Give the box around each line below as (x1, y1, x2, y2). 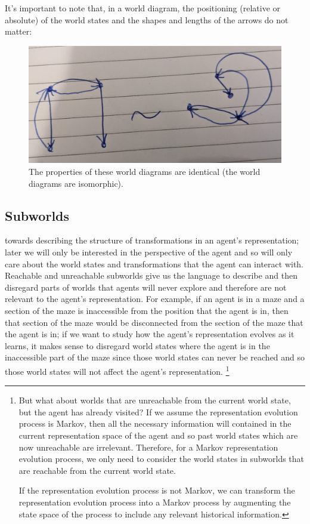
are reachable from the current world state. (18, 464, 176, 476)
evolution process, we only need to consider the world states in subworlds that (18, 452, 305, 465)
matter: (5, 25, 32, 38)
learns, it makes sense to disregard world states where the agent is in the (5, 339, 270, 352)
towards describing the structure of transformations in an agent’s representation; (5, 234, 299, 246)
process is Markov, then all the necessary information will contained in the (18, 417, 292, 430)
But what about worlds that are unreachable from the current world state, (18, 394, 291, 406)
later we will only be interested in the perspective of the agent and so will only (5, 246, 293, 258)
